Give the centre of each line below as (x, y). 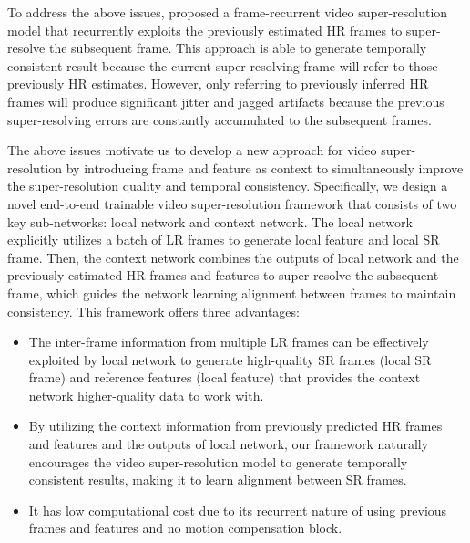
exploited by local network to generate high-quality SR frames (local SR (230, 359)
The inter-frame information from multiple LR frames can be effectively (229, 342)
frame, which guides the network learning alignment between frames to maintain (232, 292)
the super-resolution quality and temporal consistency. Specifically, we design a (228, 186)
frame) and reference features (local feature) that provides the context (225, 377)
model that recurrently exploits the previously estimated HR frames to (205, 30)
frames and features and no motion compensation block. (185, 528)
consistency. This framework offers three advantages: (153, 311)
